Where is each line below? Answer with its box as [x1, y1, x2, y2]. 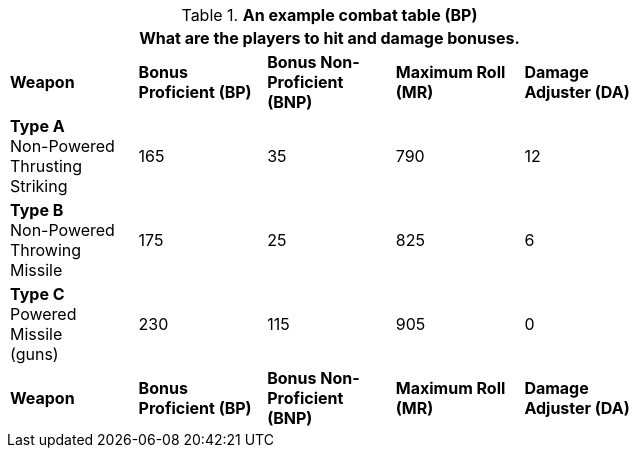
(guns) [10, 344, 59, 364]
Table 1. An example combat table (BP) [181, 5, 478, 25]
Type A [10, 116, 65, 136]
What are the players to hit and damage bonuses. [139, 28, 520, 48]
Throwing [10, 240, 82, 260]
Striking [10, 176, 68, 196]
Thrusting [10, 156, 83, 176]
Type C [10, 284, 65, 304]
